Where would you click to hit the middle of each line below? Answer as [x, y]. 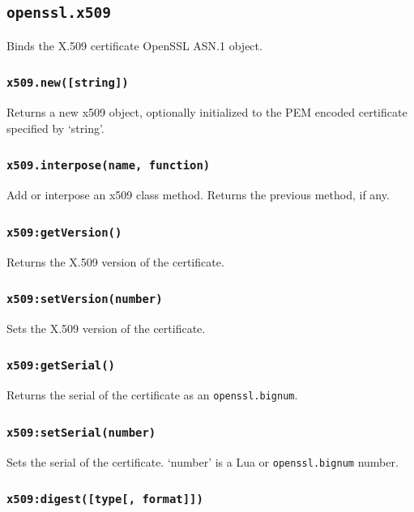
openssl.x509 [59, 13]
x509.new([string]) [68, 83]
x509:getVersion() [64, 232]
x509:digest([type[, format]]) [105, 499]
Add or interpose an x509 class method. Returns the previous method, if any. [198, 195]
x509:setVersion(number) [85, 299]
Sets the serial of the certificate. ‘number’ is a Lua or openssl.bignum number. [203, 461]
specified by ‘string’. [55, 128]
